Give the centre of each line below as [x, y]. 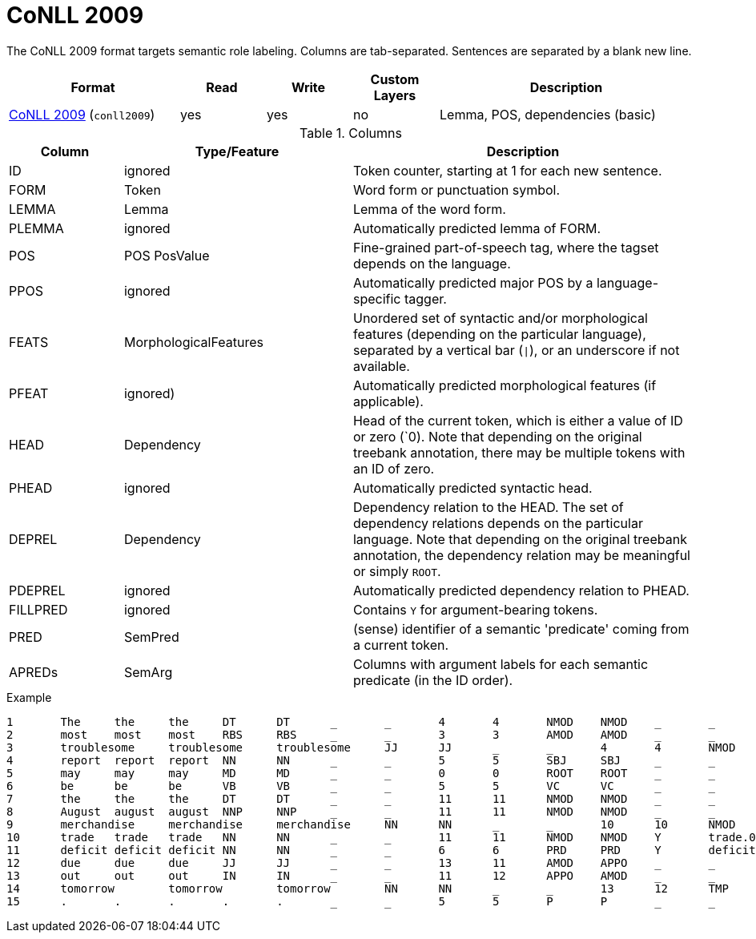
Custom [395, 79]
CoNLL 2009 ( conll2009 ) [82, 114]
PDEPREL [37, 590]
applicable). [388, 401]
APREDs [34, 672]
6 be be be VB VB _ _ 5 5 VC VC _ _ [361, 786]
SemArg [148, 672]
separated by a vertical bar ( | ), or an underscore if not [516, 350]
